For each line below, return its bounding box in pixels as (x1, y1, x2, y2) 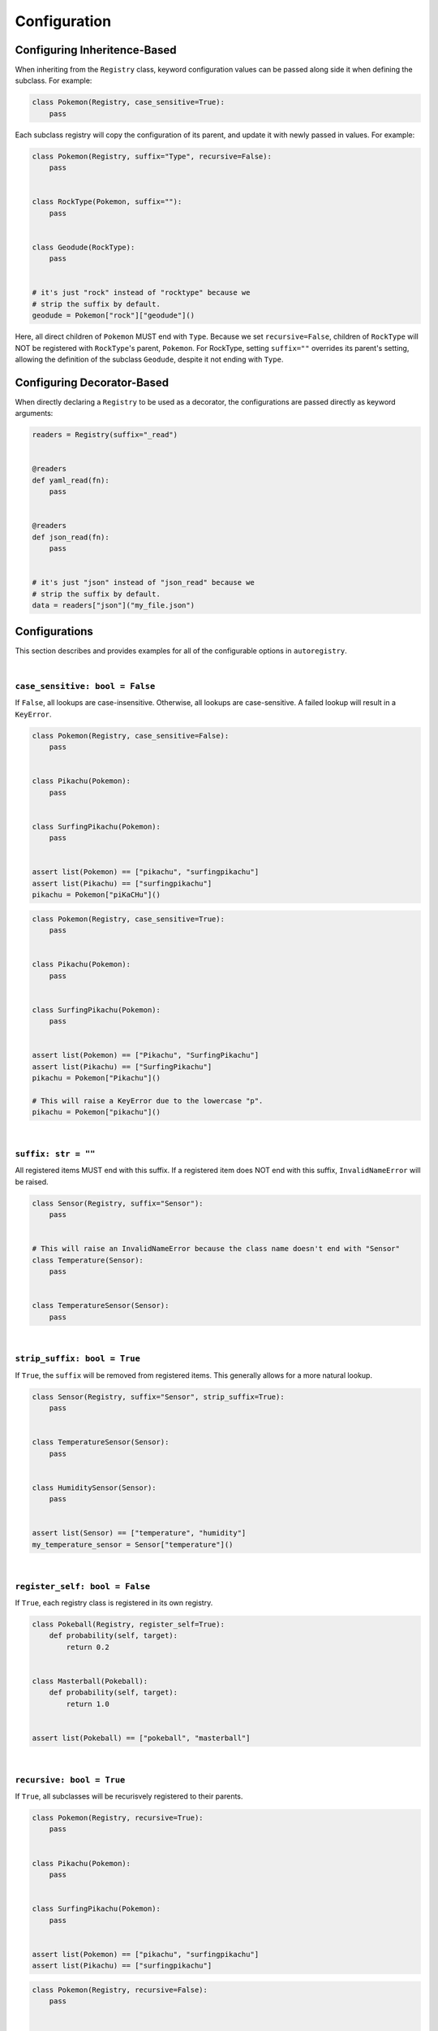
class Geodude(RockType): (32, 242, 135, 252)
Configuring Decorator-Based (15, 375, 170, 389)
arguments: (15, 409, 54, 418)
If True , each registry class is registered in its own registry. (15, 1597, 213, 1608)
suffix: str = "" (15, 1149, 96, 1159)
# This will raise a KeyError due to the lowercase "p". (32, 1096, 264, 1105)
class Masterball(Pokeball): (32, 1676, 148, 1686)
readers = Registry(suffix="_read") (32, 431, 178, 440)
